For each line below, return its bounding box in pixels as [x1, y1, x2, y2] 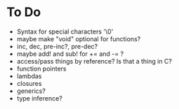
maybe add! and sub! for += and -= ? [16, 50, 124, 58]
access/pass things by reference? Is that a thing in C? [16, 57, 173, 65]
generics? [16, 87, 46, 95]
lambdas [16, 71, 42, 80]
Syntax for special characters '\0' [16, 27, 114, 36]
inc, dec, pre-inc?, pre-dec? [16, 42, 98, 50]
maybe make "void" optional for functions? [16, 34, 141, 43]
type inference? [16, 94, 62, 102]
